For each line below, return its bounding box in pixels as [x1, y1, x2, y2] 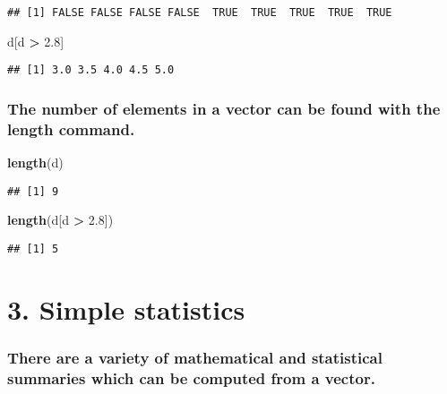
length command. [7, 117, 135, 140]
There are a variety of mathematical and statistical [7, 346, 383, 368]
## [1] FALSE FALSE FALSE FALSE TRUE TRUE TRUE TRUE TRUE [7, 6, 392, 19]
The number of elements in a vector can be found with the [7, 97, 441, 119]
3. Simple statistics [7, 290, 245, 327]
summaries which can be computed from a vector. [7, 366, 375, 389]
